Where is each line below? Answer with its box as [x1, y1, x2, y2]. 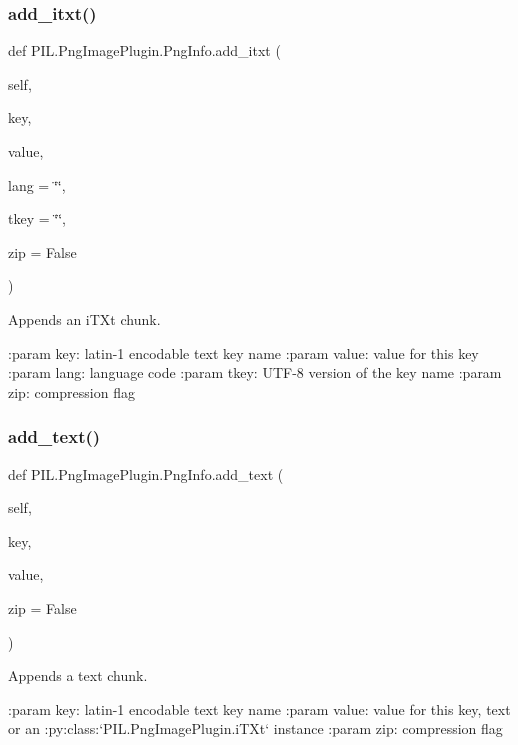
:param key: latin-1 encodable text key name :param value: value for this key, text [8, 698, 511, 719]
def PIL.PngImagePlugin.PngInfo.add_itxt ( [8, 40, 281, 61]
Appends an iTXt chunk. [8, 308, 161, 329]
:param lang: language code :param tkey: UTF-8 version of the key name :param [8, 362, 502, 383]
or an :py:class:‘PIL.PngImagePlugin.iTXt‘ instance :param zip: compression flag [8, 718, 503, 739]
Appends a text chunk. [8, 665, 148, 686]
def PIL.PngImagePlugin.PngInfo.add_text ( [8, 463, 284, 484]
